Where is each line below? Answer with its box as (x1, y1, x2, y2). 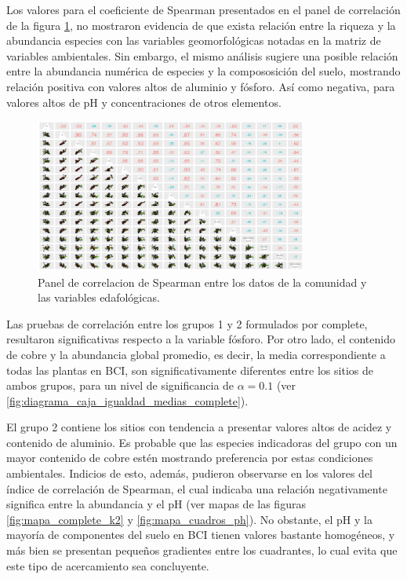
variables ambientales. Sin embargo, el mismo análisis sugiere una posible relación (6, 47, 398, 64)
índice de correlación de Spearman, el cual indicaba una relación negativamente (6, 480, 387, 497)
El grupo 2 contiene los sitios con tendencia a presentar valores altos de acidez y (6, 419, 392, 435)
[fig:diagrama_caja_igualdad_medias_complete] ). (6, 392, 249, 409)
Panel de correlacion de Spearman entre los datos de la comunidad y (38, 273, 367, 290)
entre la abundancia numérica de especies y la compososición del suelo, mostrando (6, 63, 401, 79)
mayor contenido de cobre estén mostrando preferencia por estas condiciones (6, 449, 373, 466)
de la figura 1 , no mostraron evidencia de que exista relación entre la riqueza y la (6, 16, 396, 33)
